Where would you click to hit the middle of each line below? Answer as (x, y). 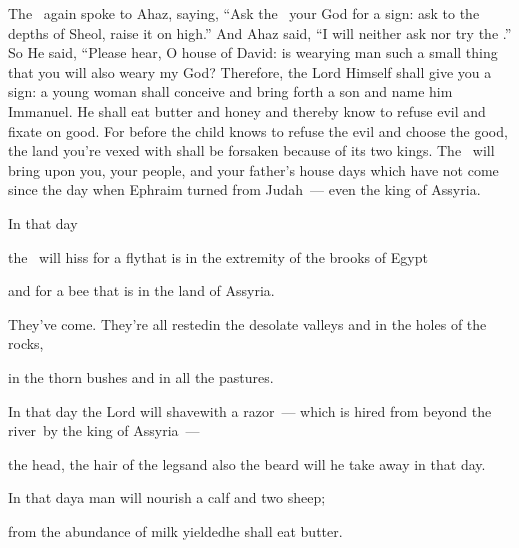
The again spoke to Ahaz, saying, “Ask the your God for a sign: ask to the (244, 13)
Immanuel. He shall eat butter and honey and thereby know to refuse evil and (247, 110)
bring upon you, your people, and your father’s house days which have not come (253, 169)
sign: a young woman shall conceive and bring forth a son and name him (230, 91)
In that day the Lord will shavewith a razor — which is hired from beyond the (250, 410)
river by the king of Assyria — (104, 430)
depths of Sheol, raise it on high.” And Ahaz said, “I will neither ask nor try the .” (260, 32)
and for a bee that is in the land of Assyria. (141, 290)
